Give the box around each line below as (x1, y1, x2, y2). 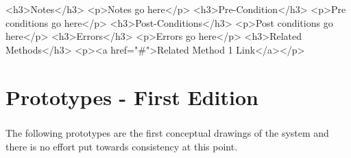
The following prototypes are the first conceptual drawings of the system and (5, 126, 329, 140)
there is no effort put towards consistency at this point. (5, 139, 238, 153)
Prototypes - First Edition (5, 82, 258, 111)
